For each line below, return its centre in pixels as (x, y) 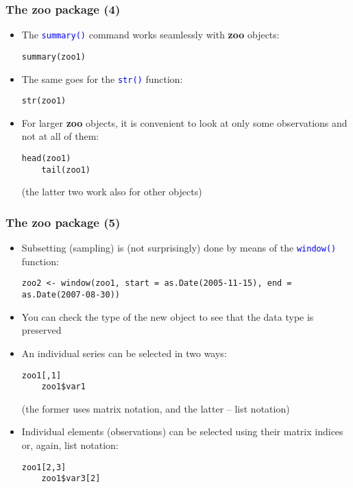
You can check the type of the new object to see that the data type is (168, 316)
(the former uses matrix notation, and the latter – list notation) (156, 408)
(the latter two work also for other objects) (112, 192)
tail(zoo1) (66, 170)
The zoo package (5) (63, 222)
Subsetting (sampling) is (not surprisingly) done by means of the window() (179, 248)
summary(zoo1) (53, 57)
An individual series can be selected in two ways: (124, 353)
